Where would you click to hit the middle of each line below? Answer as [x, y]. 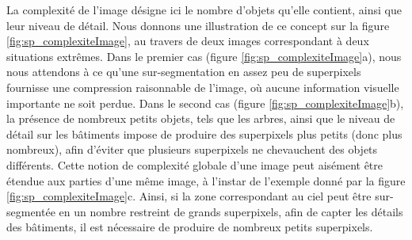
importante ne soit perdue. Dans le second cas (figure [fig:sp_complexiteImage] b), [205, 103]
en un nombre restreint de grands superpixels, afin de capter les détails [231, 211]
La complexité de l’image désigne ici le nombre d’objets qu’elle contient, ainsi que [204, 10]
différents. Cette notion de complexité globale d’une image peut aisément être [195, 164]
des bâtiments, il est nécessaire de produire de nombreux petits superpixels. [190, 227]
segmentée [31, 211]
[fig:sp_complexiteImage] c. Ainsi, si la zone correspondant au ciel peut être [189, 196]
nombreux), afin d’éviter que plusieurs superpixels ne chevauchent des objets [192, 149]
